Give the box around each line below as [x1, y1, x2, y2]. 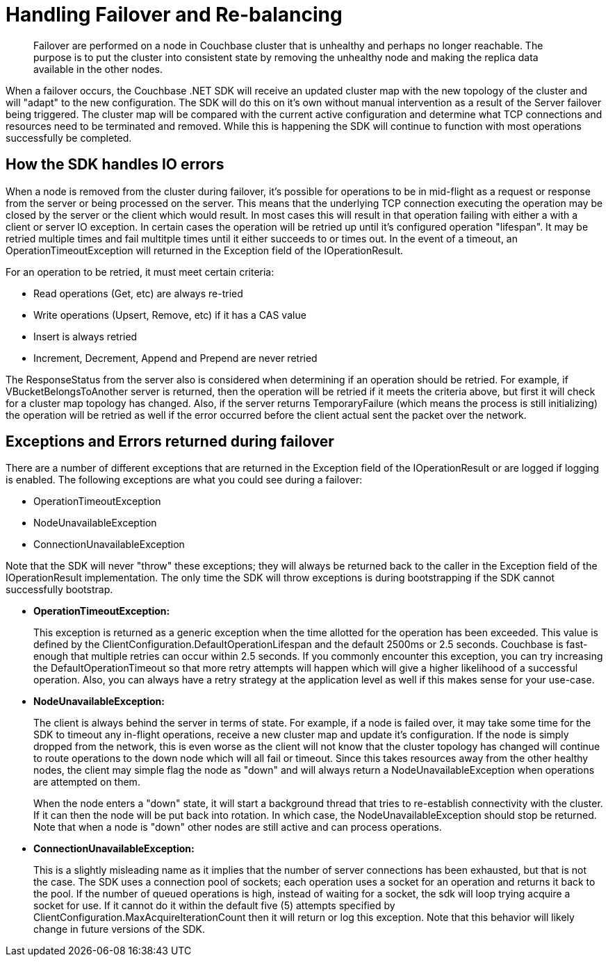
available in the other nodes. [33, 63, 163, 75]
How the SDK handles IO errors [6, 156, 224, 174]
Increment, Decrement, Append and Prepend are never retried [33, 351, 318, 364]
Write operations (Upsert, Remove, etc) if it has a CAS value [33, 308, 306, 321]
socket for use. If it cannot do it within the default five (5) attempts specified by [33, 899, 395, 912]
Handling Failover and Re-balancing [6, 3, 343, 26]
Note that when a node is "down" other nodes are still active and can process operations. [33, 821, 442, 834]
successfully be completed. [6, 131, 132, 144]
